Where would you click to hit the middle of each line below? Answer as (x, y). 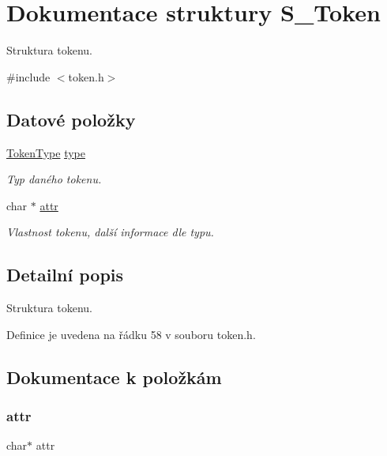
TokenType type (46, 152)
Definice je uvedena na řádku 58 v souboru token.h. (131, 334)
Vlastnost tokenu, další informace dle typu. (110, 232)
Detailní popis (65, 275)
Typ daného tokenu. (54, 179)
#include (28, 76)
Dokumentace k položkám (114, 377)
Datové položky (71, 119)
